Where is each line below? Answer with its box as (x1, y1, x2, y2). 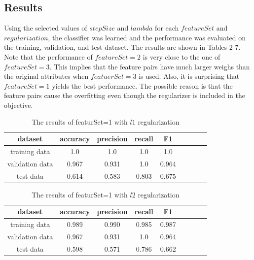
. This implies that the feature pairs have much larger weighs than (49, 61, 250, 71)
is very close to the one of (143, 51, 220, 62)
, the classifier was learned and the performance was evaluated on (48, 32, 246, 42)
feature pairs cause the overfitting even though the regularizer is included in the (4, 90, 245, 100)
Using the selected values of (4, 23, 87, 33)
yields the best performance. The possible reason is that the (52, 80, 233, 91)
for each (155, 23, 179, 33)
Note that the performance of (4, 51, 93, 62)
